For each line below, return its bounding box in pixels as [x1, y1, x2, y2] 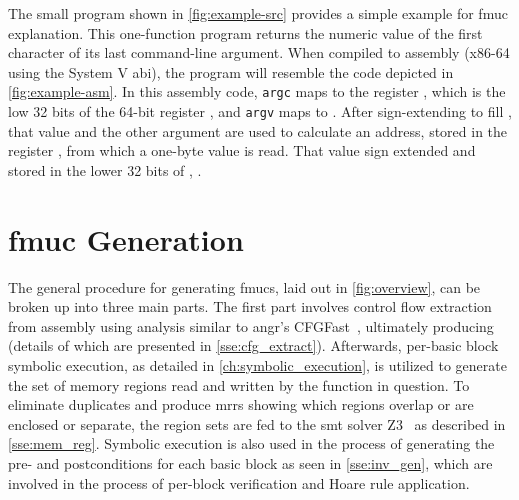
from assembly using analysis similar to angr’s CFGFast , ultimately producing [8, 315, 494, 336]
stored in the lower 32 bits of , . [8, 159, 202, 180]
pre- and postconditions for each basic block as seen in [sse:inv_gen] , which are [8, 452, 493, 473]
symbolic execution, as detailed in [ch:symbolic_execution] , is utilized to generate [8, 354, 507, 375]
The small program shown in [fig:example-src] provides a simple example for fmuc [8, 3, 508, 23]
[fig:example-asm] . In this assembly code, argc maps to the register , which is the [8, 81, 506, 102]
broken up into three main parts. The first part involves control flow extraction [8, 296, 492, 317]
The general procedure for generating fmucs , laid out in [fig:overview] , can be [8, 276, 481, 297]
